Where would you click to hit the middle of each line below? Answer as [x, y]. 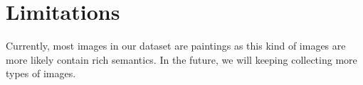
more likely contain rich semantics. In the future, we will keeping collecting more [181, 59]
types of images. [41, 73]
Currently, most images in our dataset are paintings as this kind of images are [176, 46]
